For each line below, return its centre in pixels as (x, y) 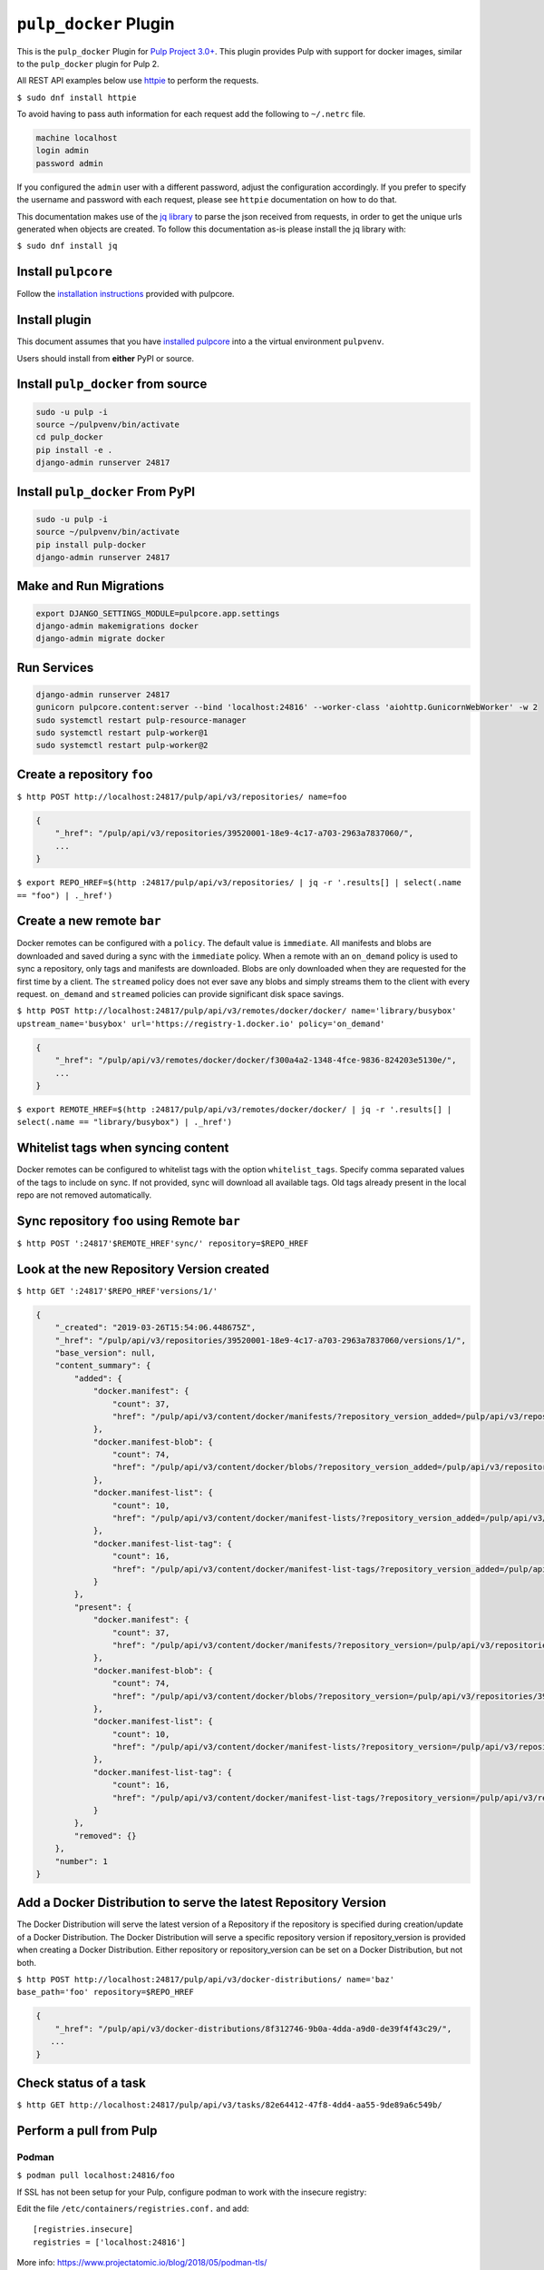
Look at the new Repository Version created (143, 1269)
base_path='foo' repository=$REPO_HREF (105, 1992)
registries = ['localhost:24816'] (109, 2242)
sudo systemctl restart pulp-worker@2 (122, 745)
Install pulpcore (65, 272)
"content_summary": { (103, 1366)
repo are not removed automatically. (84, 1195)
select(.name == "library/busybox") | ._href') (125, 1122)
